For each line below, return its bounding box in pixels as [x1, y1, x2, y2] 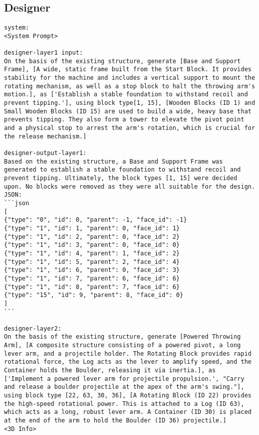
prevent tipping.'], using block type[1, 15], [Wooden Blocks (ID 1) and [4, 99, 255, 107]
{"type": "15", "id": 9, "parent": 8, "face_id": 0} [4, 292, 183, 299]
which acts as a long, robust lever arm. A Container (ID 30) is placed [4, 408, 251, 416]
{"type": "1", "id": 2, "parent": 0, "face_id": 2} [4, 233, 180, 240]
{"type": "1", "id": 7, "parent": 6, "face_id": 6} [4, 274, 180, 282]
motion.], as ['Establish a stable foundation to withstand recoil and [4, 91, 248, 98]
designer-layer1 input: [4, 49, 83, 57]
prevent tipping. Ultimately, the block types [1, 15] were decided [4, 175, 237, 182]
